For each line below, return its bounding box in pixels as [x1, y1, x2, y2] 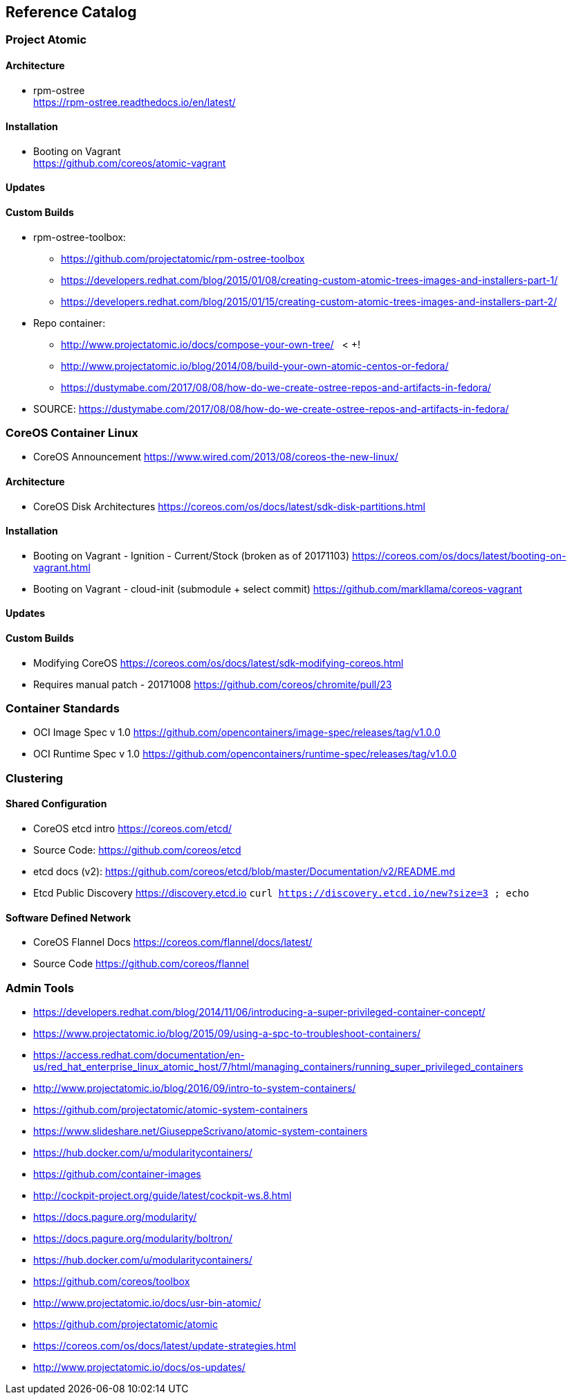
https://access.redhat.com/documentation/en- [33, 1049, 245, 1061]
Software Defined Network [6, 911, 131, 924]
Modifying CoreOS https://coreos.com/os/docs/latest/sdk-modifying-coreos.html [33, 656, 404, 669]
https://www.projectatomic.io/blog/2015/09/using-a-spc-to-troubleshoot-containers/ [33, 1027, 421, 1040]
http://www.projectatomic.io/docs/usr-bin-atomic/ [33, 1297, 261, 1309]
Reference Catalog [6, 3, 137, 21]
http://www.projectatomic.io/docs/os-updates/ [33, 1361, 246, 1374]
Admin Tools [6, 980, 74, 995]
